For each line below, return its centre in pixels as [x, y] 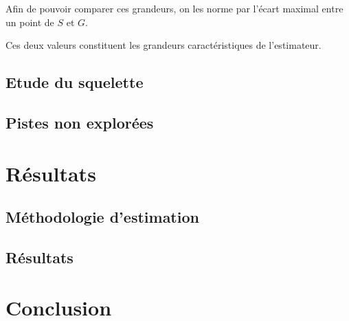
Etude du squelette [75, 82]
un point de [30, 22]
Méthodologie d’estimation [102, 217]
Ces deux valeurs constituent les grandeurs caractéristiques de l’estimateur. [164, 45]
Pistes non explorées [80, 122]
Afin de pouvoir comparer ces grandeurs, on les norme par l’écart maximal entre [174, 8]
